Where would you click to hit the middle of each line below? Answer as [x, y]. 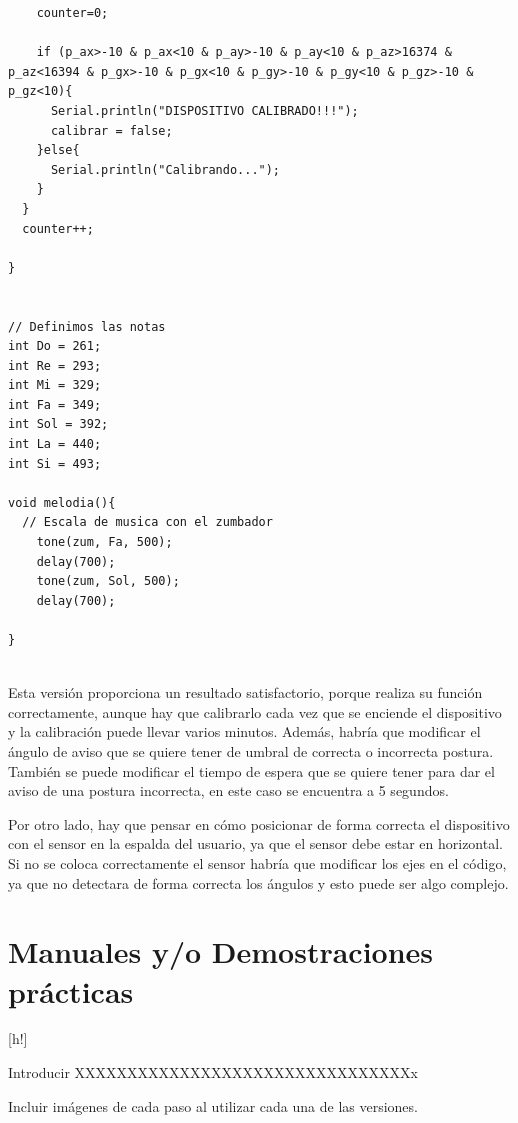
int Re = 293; [55, 365]
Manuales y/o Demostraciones [221, 951]
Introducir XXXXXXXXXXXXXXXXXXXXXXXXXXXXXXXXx [213, 1072]
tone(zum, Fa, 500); [104, 542]
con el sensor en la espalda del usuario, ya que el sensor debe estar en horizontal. [255, 843]
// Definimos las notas [87, 326]
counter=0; [72, 13]
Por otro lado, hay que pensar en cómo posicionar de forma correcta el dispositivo [259, 823]
